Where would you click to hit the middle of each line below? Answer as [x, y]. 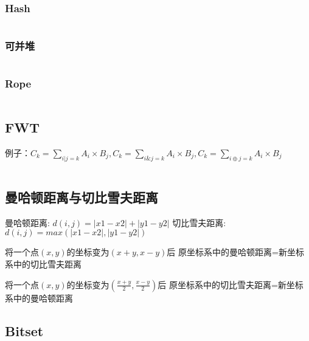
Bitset [24, 330]
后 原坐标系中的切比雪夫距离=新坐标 [231, 284]
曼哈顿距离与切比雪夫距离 [82, 197]
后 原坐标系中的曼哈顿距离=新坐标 [235, 252]
